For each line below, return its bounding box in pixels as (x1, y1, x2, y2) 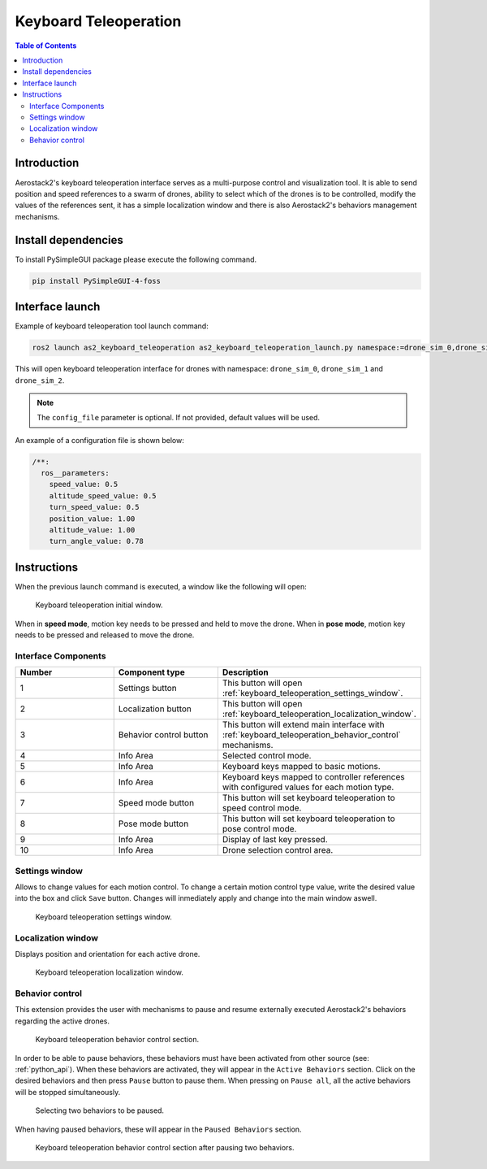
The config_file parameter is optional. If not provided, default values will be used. (37, 413, 321, 423)
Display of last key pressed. (222, 834, 328, 845)
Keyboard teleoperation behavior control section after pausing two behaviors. (35, 1142, 295, 1152)
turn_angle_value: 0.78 (49, 537, 144, 546)
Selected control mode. (222, 750, 312, 762)
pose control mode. (222, 824, 297, 835)
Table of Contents (15, 41, 77, 50)
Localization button (118, 703, 192, 715)
